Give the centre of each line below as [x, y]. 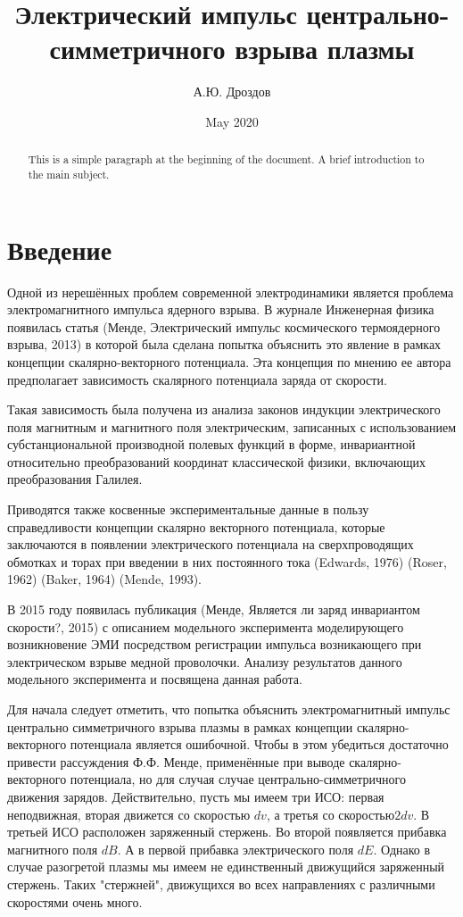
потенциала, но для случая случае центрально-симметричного [238, 779]
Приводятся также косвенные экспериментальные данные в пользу [188, 509]
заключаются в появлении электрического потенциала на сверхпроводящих [211, 544]
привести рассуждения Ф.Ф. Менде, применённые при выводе [176, 761]
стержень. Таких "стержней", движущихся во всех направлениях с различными [221, 884]
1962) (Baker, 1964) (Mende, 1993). [105, 579]
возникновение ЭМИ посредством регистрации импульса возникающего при [215, 644]
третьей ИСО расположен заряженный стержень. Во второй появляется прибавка [227, 832]
